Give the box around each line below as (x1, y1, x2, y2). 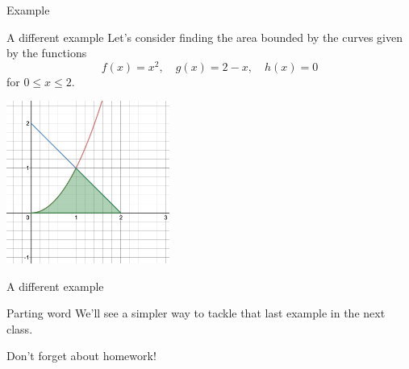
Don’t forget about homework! (6, 347, 157, 364)
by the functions (6, 44, 87, 61)
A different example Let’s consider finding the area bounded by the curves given (6, 28, 403, 45)
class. (6, 320, 33, 337)
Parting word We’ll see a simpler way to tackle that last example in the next (6, 305, 386, 321)
